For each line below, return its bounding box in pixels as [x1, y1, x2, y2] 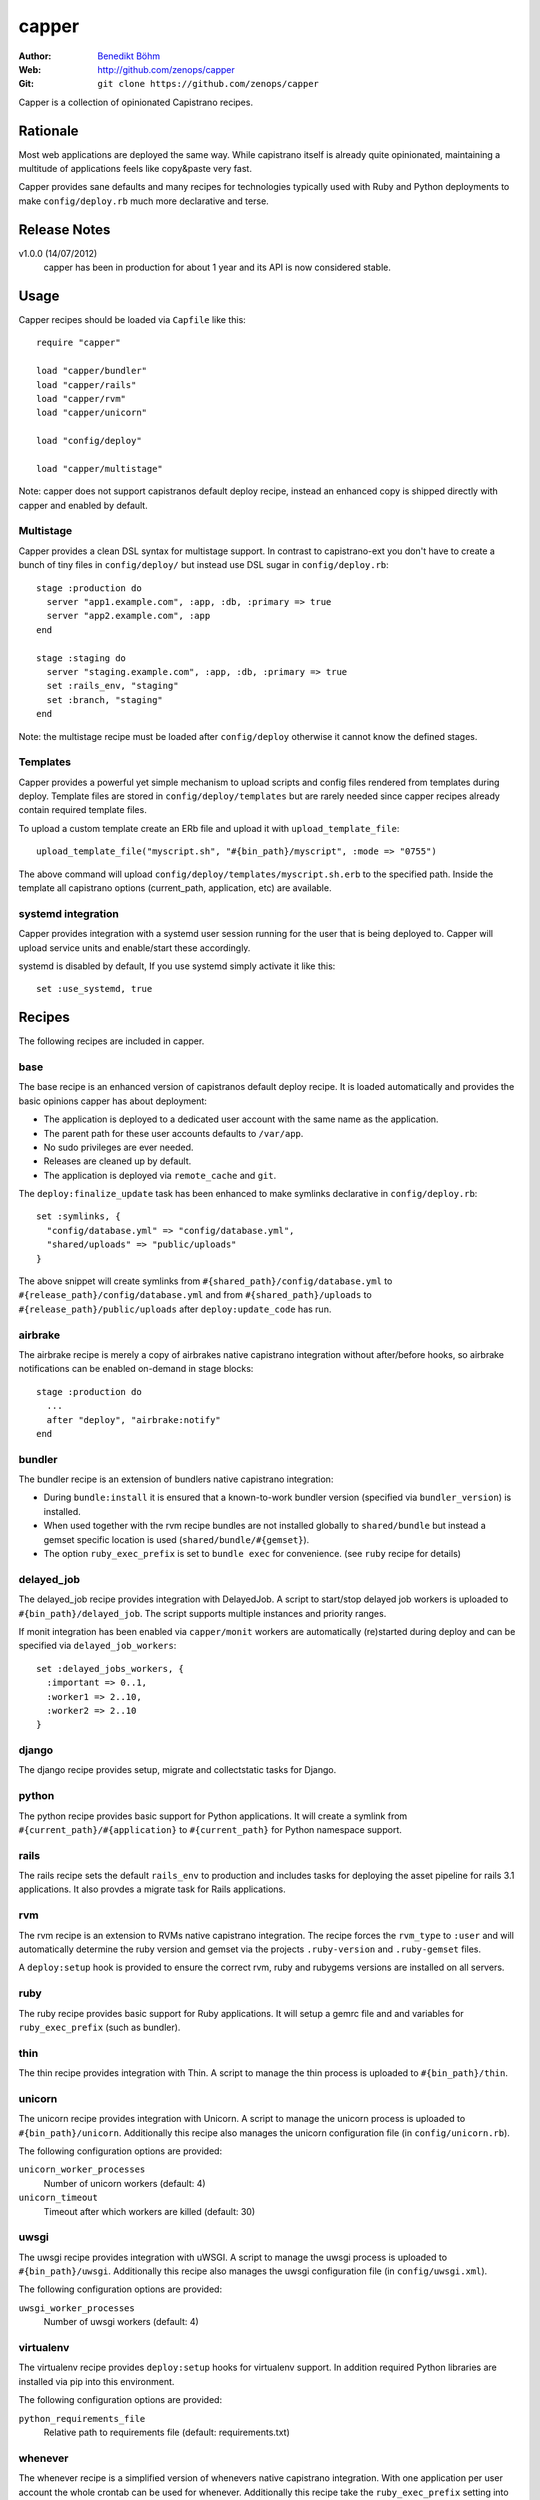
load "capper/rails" [36, 379, 137, 390]
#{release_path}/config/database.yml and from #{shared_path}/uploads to [18, 1289, 372, 1301]
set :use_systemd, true [36, 983, 153, 995]
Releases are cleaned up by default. [43, 1155, 192, 1167]
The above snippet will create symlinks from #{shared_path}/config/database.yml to [18, 1275, 393, 1287]
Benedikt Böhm [97, 50, 161, 62]
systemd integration [18, 906, 119, 920]
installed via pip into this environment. [18, 2375, 175, 2387]
